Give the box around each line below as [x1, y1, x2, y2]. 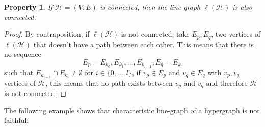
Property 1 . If [4, 2, 53, 12]
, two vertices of [211, 28, 261, 39]
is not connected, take [121, 28, 190, 39]
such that [4, 67, 34, 77]
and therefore [206, 77, 248, 88]
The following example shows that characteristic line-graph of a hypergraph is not [4, 105, 260, 115]
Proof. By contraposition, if [4, 28, 90, 39]
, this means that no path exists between [45, 77, 173, 88]
